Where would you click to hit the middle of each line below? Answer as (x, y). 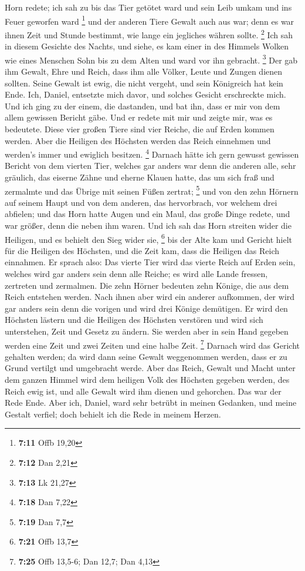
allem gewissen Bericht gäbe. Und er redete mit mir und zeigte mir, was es (139, 117)
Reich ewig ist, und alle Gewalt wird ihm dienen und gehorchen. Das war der (143, 391)
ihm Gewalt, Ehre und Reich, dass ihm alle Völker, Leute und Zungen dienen (144, 71)
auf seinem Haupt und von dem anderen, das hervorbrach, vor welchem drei (141, 202)
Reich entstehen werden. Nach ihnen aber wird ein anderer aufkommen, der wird (150, 297)
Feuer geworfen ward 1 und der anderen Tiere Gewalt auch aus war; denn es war (150, 20)
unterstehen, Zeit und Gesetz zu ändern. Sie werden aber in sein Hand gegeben (147, 331)
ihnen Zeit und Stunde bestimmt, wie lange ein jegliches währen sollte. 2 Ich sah (149, 34)
